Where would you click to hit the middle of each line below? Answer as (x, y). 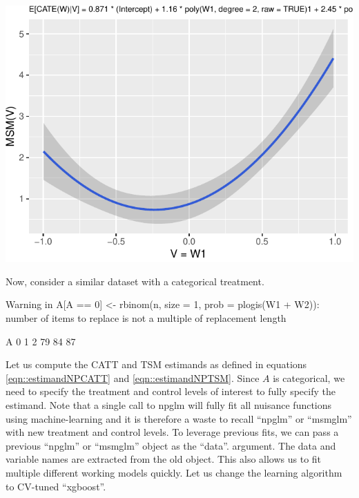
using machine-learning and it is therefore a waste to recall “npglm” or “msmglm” (179, 418)
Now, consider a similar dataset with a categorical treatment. (135, 281)
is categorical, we (309, 377)
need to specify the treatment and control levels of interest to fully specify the (171, 391)
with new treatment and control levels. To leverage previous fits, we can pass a (172, 432)
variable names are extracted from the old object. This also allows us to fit (164, 459)
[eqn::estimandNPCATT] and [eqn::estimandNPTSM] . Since (133, 377)
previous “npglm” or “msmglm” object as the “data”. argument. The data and (171, 445)
